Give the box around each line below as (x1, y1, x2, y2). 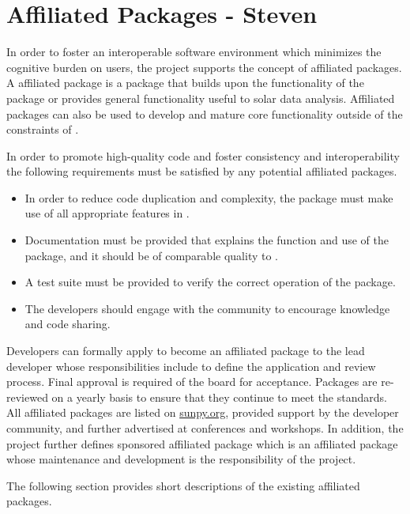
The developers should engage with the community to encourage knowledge (24, 300, 390, 316)
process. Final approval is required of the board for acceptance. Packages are (6, 373, 378, 390)
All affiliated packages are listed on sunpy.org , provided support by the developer (6, 404, 399, 421)
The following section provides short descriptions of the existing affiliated (6, 477, 360, 493)
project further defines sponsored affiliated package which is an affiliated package (6, 435, 398, 452)
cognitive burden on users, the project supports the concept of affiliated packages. (6, 59, 402, 75)
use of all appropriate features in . (24, 205, 190, 221)
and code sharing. (24, 316, 111, 332)
